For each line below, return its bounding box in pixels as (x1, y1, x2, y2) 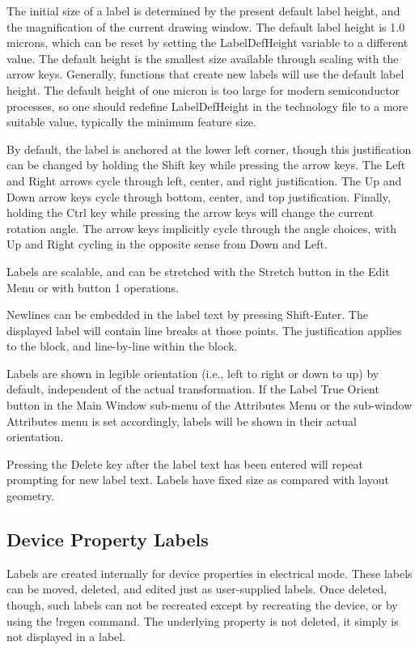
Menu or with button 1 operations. (6, 278, 179, 295)
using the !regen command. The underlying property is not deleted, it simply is (6, 612, 399, 629)
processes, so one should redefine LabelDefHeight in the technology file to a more (6, 97, 408, 114)
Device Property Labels (6, 527, 209, 552)
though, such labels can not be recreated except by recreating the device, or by (6, 597, 398, 614)
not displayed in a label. (6, 628, 126, 645)
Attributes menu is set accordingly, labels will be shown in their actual (6, 412, 357, 429)
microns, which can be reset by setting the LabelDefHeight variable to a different (6, 34, 408, 51)
